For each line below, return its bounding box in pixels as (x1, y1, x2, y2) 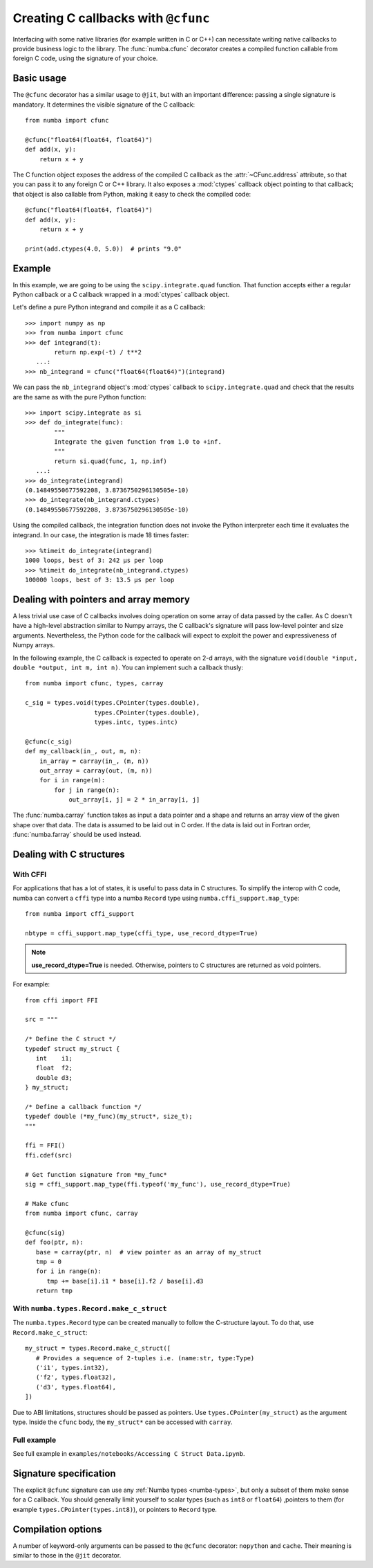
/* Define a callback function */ (25, 1103, 142, 1110)
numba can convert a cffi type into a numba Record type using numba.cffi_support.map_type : (12, 894, 300, 902)
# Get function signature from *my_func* (25, 1171, 167, 1178)
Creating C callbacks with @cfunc (12, 10, 210, 26)
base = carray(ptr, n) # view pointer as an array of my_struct (35, 1248, 262, 1256)
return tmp (35, 1287, 73, 1295)
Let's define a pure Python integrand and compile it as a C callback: (12, 303, 206, 312)
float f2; (35, 1064, 73, 1072)
